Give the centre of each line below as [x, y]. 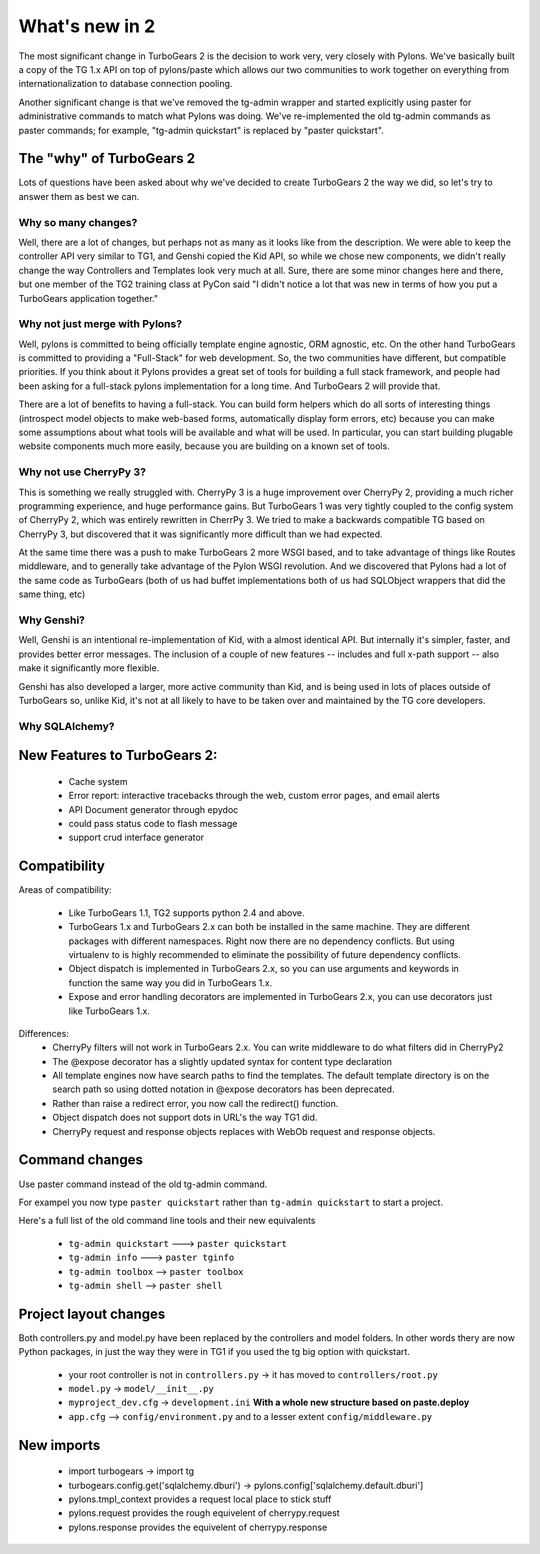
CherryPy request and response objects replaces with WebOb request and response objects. [244, 1131]
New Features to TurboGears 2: [118, 755]
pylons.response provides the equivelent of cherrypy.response [198, 1527]
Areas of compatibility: [65, 890]
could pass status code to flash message [153, 824]
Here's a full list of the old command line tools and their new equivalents [167, 1221]
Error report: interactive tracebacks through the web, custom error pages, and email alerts [254, 796]
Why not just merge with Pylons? [100, 324]
